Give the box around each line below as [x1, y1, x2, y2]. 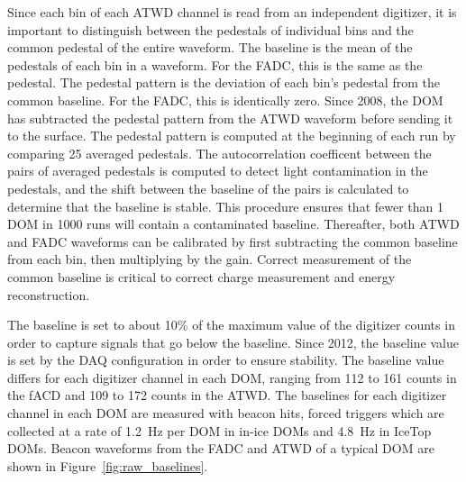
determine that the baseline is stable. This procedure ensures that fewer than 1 [7, 196, 444, 215]
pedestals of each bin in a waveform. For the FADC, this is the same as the [7, 55, 423, 74]
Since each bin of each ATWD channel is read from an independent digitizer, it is [7, 3, 457, 21]
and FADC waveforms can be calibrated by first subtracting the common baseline [7, 232, 458, 250]
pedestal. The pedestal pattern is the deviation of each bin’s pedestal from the [7, 73, 440, 92]
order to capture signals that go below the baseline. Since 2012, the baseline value [7, 332, 459, 351]
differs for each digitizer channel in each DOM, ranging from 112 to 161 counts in [7, 368, 457, 387]
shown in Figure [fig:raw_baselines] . [7, 456, 208, 475]
